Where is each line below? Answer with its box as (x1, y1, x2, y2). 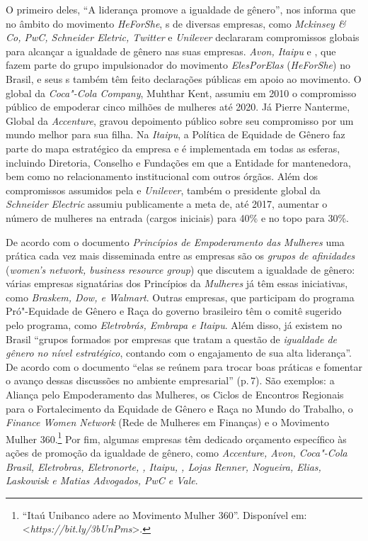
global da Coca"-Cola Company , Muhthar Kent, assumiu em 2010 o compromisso (6, 85, 357, 100)
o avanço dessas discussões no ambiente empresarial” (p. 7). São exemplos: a (6, 373, 335, 388)
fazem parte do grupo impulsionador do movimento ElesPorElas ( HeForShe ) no (6, 57, 350, 72)
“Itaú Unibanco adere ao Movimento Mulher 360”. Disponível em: (22, 507, 307, 522)
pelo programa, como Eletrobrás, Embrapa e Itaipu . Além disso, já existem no (6, 318, 343, 333)
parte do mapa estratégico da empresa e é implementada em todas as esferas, (6, 140, 340, 155)
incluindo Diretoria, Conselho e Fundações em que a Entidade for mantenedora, (6, 155, 351, 169)
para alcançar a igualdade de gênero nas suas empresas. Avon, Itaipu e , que (6, 43, 336, 58)
